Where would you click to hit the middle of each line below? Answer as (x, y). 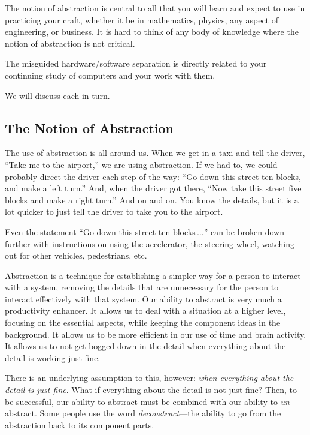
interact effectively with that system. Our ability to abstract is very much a (143, 298)
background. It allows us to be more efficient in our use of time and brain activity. (156, 334)
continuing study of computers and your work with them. (110, 75)
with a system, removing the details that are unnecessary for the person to (142, 287)
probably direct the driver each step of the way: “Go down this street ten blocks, (153, 176)
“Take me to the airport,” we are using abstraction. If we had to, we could (141, 164)
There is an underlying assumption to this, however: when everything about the (149, 378)
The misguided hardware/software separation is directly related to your (136, 63)
